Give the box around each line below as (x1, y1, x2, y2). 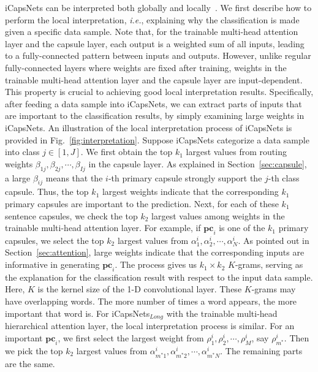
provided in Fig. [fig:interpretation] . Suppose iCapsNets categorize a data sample (5, 133, 309, 146)
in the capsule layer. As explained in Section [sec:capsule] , (88, 157, 307, 170)
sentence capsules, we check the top (5, 209, 138, 222)
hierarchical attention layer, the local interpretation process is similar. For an (5, 319, 295, 332)
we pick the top (5, 344, 63, 357)
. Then (284, 331, 309, 344)
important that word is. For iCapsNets (5, 306, 150, 319)
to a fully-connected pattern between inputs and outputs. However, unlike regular (5, 49, 311, 62)
